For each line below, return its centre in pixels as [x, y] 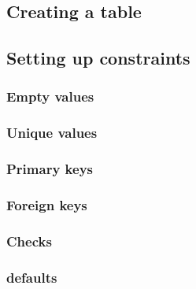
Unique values [52, 133]
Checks [29, 241]
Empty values [50, 96]
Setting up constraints [98, 58]
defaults [32, 277]
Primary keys [50, 169]
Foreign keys [47, 205]
